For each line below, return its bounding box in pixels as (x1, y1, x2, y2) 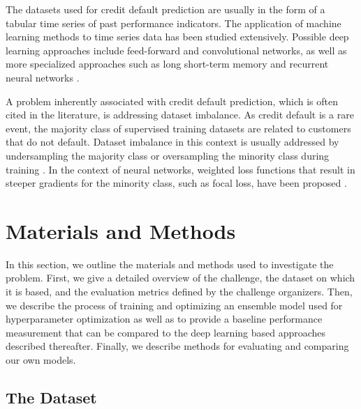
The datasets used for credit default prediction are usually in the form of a (6, 2, 325, 16)
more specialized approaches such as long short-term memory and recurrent (6, 56, 329, 71)
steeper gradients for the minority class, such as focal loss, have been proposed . (6, 176, 347, 190)
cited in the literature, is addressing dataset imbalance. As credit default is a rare (6, 107, 354, 122)
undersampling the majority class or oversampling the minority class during (6, 148, 330, 162)
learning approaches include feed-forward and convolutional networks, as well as (6, 43, 347, 57)
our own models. (6, 353, 76, 366)
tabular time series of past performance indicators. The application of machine (6, 15, 341, 30)
